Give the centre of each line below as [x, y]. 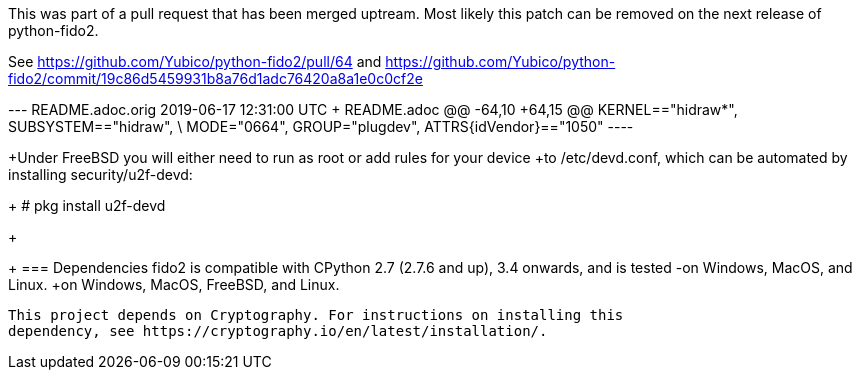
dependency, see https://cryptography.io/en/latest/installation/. [278, 331]
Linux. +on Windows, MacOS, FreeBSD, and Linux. [174, 284]
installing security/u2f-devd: [100, 174]
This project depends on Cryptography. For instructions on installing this [316, 315]
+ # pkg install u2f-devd [87, 205]
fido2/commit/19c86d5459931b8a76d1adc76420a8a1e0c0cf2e [215, 78]
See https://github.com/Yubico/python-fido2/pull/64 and [195, 61]
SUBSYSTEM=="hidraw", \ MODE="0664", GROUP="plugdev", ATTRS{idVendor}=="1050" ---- [321, 126]
